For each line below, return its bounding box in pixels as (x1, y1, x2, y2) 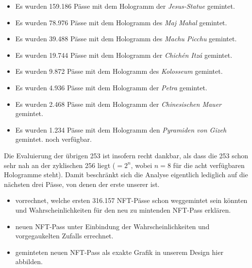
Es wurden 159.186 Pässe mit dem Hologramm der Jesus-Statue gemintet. (15, 1, 235, 11)
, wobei (131, 160, 152, 170)
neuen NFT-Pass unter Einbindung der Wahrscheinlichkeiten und (15, 221, 210, 231)
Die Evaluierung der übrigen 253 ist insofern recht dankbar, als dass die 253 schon (4, 150, 249, 160)
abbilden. (15, 256, 43, 267)
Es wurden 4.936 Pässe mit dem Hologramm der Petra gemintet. (15, 82, 207, 92)
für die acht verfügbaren (173, 160, 245, 170)
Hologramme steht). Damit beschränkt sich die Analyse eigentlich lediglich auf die (4, 169, 248, 180)
